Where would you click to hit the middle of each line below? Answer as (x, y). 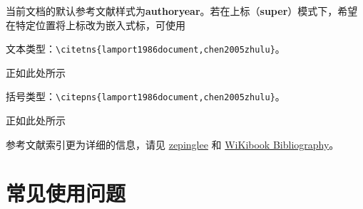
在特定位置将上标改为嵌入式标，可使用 (96, 25)
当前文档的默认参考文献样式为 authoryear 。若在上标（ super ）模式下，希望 (182, 11)
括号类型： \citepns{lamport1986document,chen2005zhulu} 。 (145, 96)
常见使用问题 (66, 193)
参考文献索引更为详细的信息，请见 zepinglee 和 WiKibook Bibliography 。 (173, 144)
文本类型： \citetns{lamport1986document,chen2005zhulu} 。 (145, 49)
